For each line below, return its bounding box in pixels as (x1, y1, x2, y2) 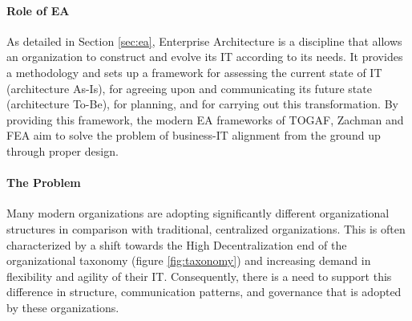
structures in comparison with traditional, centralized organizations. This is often (6, 220, 406, 237)
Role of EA (6, 2, 70, 18)
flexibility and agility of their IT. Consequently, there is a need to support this (6, 267, 392, 284)
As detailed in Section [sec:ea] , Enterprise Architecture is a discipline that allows (6, 32, 402, 49)
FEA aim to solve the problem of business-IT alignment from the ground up (6, 127, 381, 144)
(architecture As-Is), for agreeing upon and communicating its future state (6, 79, 372, 96)
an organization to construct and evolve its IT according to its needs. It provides (6, 48, 403, 65)
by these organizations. (6, 299, 119, 315)
